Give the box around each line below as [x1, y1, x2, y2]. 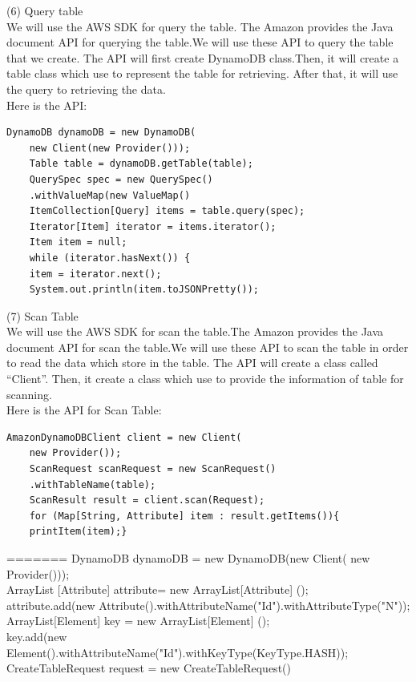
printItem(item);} [29, 526, 127, 538]
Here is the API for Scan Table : [6, 402, 162, 418]
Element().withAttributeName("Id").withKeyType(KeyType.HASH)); [6, 644, 349, 660]
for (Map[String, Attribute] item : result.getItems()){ [29, 510, 340, 522]
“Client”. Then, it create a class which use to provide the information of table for [6, 370, 404, 387]
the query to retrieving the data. [6, 80, 166, 97]
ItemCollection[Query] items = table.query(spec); [29, 205, 305, 217]
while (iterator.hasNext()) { [29, 252, 191, 264]
